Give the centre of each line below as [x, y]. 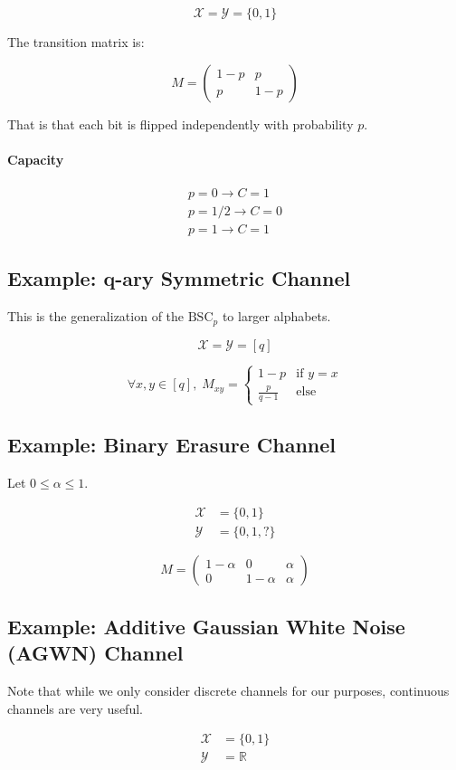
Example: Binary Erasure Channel [171, 444]
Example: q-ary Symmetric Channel [179, 278]
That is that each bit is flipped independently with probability [180, 124]
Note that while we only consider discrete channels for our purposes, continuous [228, 690]
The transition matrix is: [76, 42]
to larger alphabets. [276, 316]
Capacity [36, 159]
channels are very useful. [75, 708]
